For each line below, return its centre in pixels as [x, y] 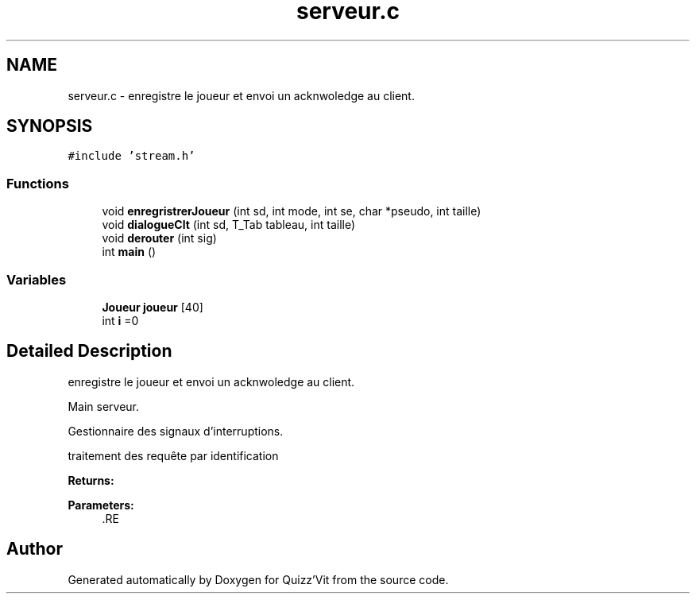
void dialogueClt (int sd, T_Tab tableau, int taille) [229, 225]
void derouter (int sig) [159, 238]
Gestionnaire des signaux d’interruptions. [176, 431]
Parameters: [101, 505]
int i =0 [120, 320]
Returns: [91, 480]
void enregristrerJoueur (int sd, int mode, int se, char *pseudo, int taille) [292, 211]
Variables [37, 279]
